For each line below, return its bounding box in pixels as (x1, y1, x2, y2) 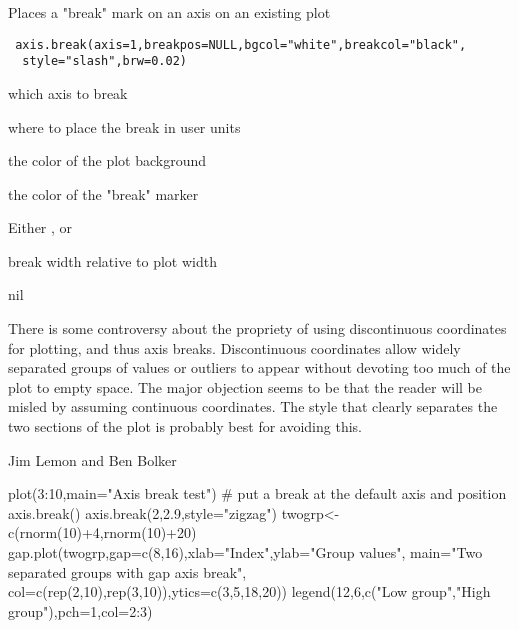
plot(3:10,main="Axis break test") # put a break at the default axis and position (8, 483, 507, 504)
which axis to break (8, 82, 128, 103)
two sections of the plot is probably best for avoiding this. (8, 416, 362, 437)
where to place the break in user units (8, 116, 241, 137)
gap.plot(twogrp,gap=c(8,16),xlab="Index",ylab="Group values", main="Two (8, 542, 483, 562)
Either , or (8, 217, 73, 238)
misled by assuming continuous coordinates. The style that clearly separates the (8, 396, 498, 417)
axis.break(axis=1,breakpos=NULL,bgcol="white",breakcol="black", (15, 37, 467, 52)
